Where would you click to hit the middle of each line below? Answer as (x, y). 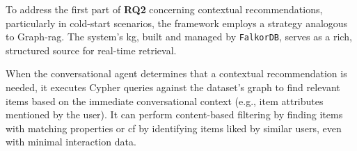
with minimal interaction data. (71, 142)
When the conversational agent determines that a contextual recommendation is (176, 73)
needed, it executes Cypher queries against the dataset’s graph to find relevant (173, 87)
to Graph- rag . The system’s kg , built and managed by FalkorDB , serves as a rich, (179, 37)
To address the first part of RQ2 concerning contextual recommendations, (164, 9)
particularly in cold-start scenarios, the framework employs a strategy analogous (177, 23)
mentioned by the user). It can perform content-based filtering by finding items (174, 114)
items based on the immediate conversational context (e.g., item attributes (165, 101)
